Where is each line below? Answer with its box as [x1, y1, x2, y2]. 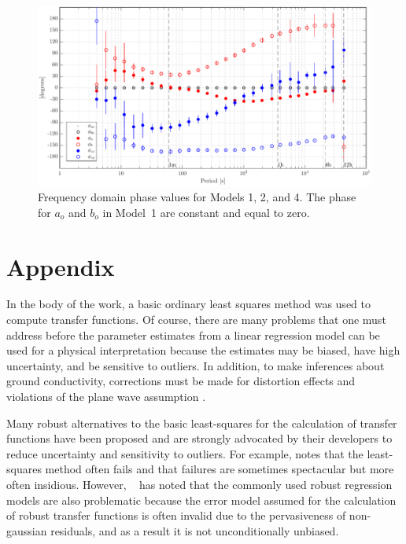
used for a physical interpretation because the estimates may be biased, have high [6, 342, 400, 358]
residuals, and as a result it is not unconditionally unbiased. [50, 522, 339, 538]
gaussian [6, 522, 47, 538]
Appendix [6, 250, 115, 282]
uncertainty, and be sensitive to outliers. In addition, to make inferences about [6, 357, 385, 373]
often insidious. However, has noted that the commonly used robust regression [6, 476, 393, 492]
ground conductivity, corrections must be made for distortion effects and [6, 373, 356, 389]
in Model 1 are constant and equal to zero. [102, 204, 310, 220]
